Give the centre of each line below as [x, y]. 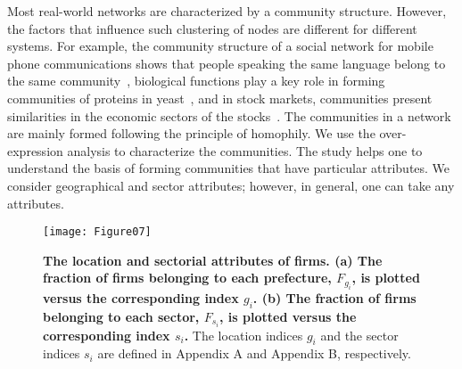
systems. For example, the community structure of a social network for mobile [220, 46]
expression [35, 150]
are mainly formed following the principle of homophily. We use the [191, 133]
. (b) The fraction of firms [334, 297]
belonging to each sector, [121, 316]
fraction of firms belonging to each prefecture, [187, 278]
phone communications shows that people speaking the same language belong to [227, 63]
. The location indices [243, 335]
